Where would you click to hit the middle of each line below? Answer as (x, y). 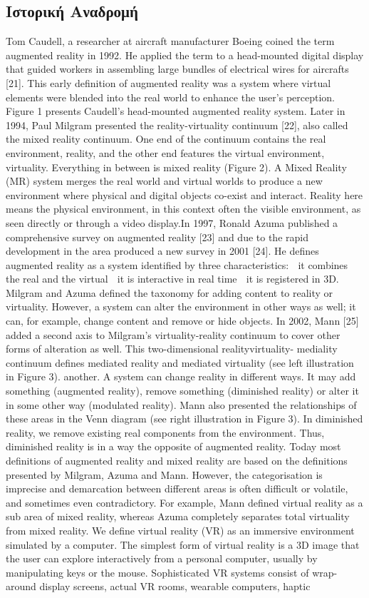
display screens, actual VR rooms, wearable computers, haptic (175, 586)
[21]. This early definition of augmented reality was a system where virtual (168, 82)
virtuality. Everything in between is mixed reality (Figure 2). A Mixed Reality (176, 167)
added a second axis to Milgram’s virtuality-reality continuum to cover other (173, 334)
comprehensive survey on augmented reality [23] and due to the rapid (157, 237)
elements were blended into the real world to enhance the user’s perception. (170, 97)
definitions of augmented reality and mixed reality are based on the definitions (177, 461)
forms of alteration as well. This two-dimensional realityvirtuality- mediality (172, 349)
